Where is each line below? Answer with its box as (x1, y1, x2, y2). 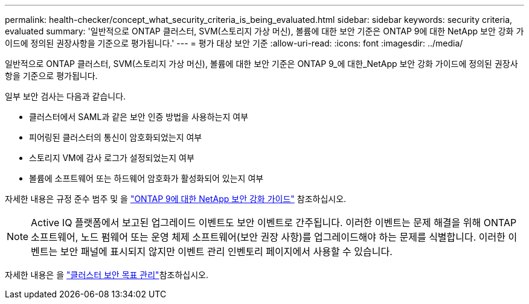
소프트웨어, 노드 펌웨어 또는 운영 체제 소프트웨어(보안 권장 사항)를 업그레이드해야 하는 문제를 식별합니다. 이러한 (31, 231, 506, 243)
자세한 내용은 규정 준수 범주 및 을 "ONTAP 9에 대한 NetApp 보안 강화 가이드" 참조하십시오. (5, 194, 347, 204)
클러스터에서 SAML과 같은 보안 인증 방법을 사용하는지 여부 (29, 112, 249, 122)
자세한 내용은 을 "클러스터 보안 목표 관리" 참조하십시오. (5, 270, 208, 280)
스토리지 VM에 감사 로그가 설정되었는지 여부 (29, 153, 194, 163)
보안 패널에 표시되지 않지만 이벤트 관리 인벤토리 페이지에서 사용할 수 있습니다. (60, 245, 393, 258)
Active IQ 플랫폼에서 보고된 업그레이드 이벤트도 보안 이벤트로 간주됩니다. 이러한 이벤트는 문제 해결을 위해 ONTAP (31, 217, 517, 229)
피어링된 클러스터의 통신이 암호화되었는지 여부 (29, 132, 202, 142)
